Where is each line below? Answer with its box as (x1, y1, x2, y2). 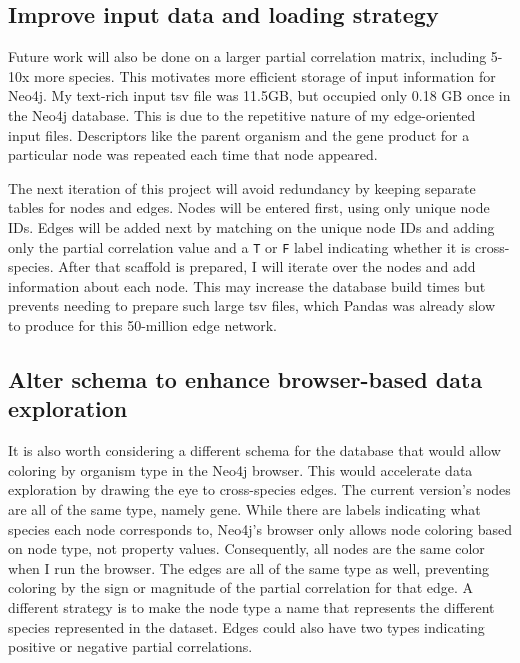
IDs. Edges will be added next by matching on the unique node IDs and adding (8, 216, 495, 237)
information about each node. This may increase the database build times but (8, 275, 486, 296)
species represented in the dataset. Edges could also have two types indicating (8, 616, 485, 637)
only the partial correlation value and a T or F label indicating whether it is (8, 236, 471, 257)
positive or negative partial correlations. (8, 636, 253, 657)
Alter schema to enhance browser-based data (8, 363, 483, 394)
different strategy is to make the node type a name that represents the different (8, 596, 495, 617)
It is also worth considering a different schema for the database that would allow (8, 440, 501, 461)
